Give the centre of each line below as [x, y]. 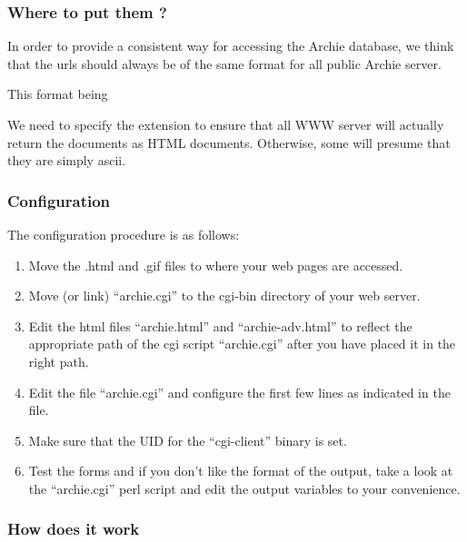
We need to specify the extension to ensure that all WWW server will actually [226, 124]
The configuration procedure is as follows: [124, 234]
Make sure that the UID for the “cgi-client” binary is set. [188, 440]
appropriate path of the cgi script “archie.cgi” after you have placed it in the [242, 344]
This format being [58, 94]
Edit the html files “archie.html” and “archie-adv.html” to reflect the [220, 325]
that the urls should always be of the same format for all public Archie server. [224, 63]
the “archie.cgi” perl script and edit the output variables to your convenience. [244, 488]
